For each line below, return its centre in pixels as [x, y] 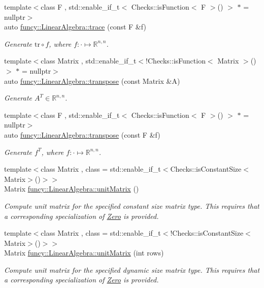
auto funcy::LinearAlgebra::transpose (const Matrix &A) [92, 81]
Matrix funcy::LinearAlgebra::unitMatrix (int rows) [84, 253]
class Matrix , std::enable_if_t [89, 61]
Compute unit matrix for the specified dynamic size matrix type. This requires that [132, 269]
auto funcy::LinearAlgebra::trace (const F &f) [75, 27]
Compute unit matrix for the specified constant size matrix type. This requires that [132, 205]
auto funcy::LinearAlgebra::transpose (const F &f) [82, 134]
